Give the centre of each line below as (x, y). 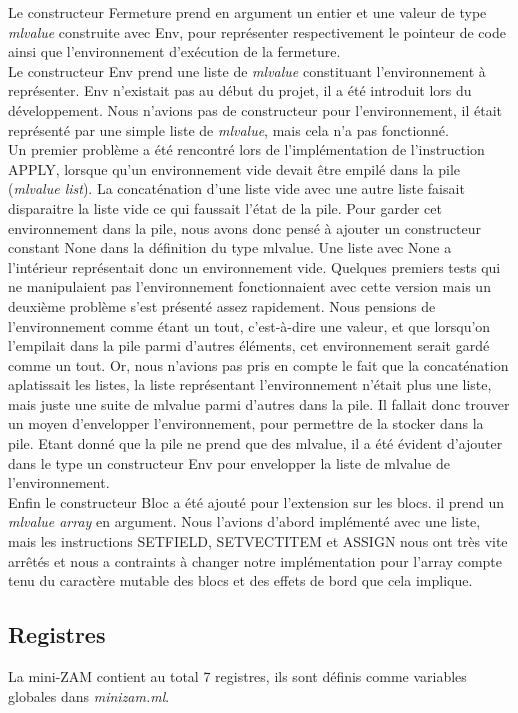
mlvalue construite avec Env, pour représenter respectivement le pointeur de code (257, 31)
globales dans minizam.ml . (89, 695)
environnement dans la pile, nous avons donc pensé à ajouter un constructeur (245, 227)
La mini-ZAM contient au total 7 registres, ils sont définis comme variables (237, 676)
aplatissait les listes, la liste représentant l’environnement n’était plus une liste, (250, 384)
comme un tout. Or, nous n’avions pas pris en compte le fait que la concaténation (258, 364)
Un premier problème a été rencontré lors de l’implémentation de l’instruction (246, 149)
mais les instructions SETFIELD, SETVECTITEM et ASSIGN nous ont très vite (258, 541)
